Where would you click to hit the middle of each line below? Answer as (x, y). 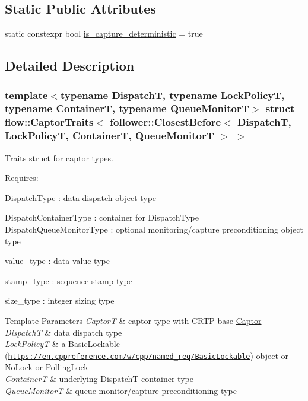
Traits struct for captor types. (59, 157)
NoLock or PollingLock (47, 367)
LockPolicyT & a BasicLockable (62, 344)
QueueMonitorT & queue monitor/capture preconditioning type (121, 390)
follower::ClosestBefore (166, 122)
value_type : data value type (57, 261)
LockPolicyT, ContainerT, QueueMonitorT (109, 136)
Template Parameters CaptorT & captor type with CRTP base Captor (133, 320)
